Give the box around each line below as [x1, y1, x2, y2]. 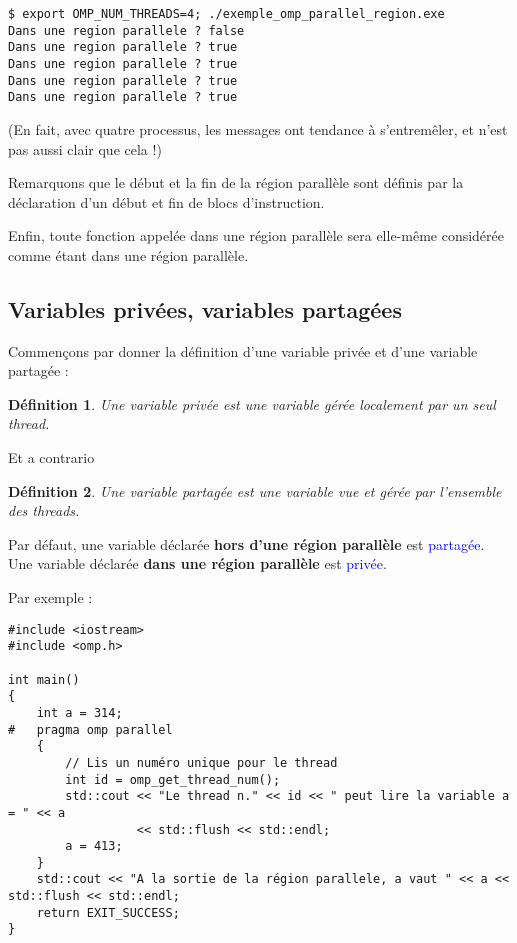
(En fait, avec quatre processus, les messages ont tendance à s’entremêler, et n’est [8, 118, 508, 139]
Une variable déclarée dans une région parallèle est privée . [8, 553, 387, 574]
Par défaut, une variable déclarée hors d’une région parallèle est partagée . [8, 533, 485, 554]
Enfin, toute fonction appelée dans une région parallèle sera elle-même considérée [8, 225, 505, 246]
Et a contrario [8, 447, 95, 468]
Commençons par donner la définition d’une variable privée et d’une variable [8, 340, 478, 361]
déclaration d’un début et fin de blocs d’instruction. [8, 191, 325, 212]
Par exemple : [8, 587, 93, 608]
